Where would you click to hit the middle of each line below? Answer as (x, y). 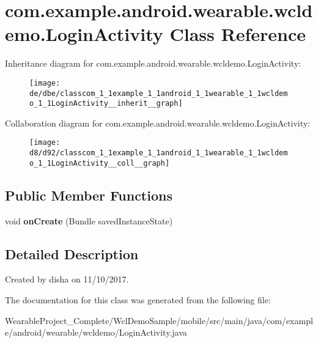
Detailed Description (72, 253)
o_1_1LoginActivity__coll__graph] (100, 163)
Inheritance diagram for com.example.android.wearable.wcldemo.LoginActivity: (153, 63)
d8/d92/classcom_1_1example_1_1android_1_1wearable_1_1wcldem (159, 153)
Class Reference (238, 34)
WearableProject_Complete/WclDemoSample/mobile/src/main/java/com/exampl (159, 320)
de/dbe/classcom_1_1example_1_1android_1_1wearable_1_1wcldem (159, 93)
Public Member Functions (89, 195)
